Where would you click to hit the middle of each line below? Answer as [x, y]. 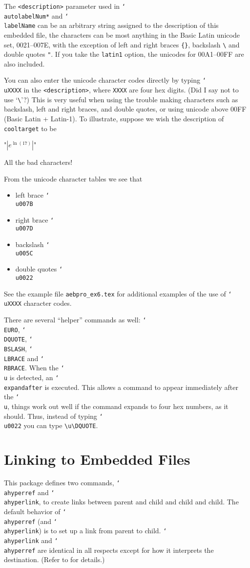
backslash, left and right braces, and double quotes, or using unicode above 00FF [125, 109]
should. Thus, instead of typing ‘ [53, 416]
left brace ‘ [32, 195]
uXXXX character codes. [38, 303]
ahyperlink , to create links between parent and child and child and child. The [121, 502]
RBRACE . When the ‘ [34, 368]
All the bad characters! [38, 162]
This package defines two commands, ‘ [62, 483]
